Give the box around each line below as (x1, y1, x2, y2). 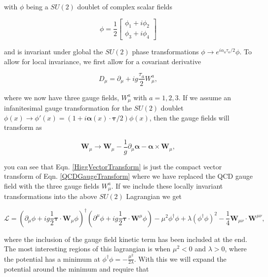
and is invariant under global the (4, 46, 103, 57)
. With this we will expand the (134, 253, 227, 264)
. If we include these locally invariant (111, 180, 223, 191)
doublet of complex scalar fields (77, 1, 172, 11)
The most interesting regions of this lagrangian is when (4, 243, 171, 254)
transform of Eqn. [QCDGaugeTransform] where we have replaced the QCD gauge (4, 171, 253, 181)
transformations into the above (4, 191, 97, 201)
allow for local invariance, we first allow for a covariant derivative (4, 56, 201, 66)
